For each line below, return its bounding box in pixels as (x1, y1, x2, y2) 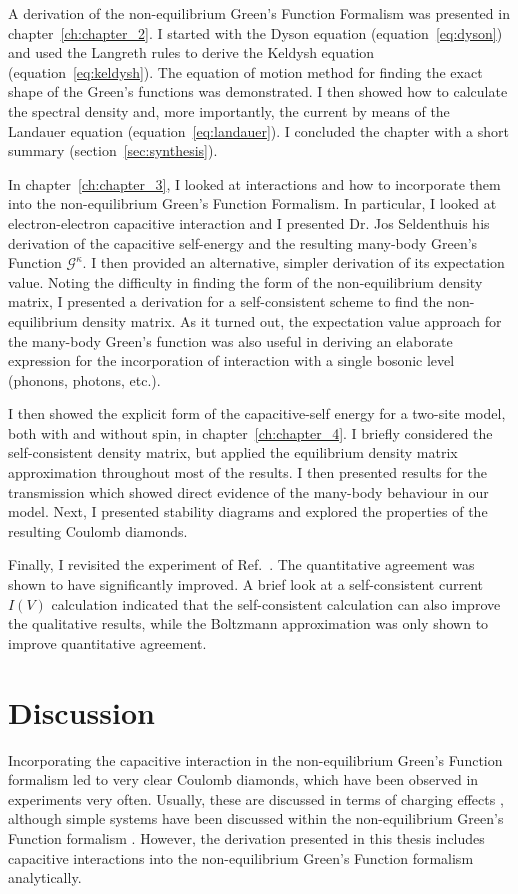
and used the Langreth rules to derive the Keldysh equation (8, 42, 375, 63)
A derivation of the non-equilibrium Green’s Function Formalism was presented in (8, 3, 510, 23)
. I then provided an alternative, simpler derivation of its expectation (82, 252, 505, 273)
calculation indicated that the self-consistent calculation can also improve (51, 593, 501, 614)
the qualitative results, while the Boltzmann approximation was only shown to (8, 613, 489, 634)
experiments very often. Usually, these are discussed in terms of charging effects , (8, 788, 504, 809)
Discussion (8, 691, 155, 732)
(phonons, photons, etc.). (8, 369, 161, 390)
